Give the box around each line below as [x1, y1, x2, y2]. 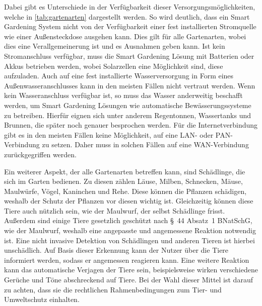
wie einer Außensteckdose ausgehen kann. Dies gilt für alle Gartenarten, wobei [4, 31, 246, 41]
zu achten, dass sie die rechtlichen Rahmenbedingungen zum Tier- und [4, 284, 222, 294]
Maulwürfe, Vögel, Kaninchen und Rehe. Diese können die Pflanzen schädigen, [4, 185, 247, 196]
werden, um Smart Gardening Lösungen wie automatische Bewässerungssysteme [4, 99, 251, 110]
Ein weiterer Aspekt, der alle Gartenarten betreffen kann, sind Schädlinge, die [4, 166, 245, 176]
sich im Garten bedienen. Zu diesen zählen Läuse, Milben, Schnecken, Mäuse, [4, 176, 243, 186]
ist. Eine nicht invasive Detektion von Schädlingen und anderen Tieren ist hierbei [4, 235, 255, 245]
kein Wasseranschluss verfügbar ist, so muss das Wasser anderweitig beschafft [4, 90, 243, 100]
